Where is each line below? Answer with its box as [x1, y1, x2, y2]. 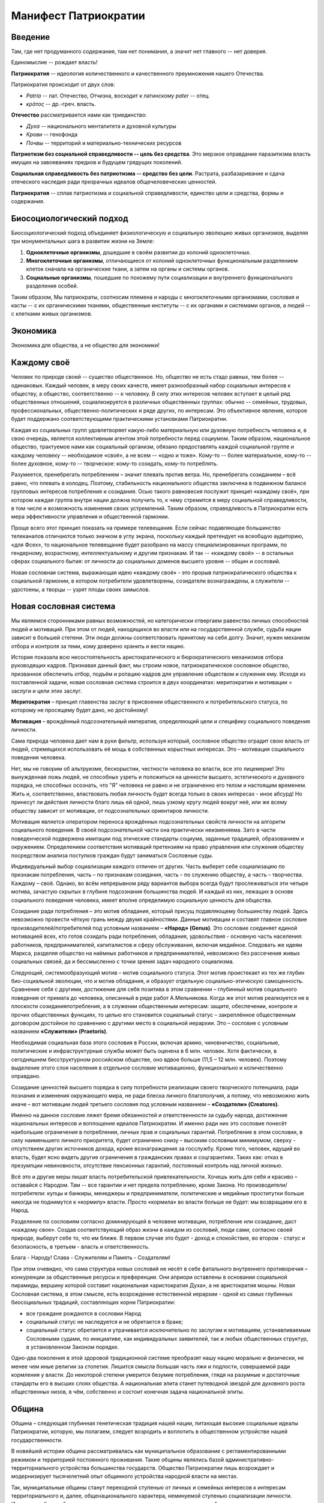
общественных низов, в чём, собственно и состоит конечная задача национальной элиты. [11, 1388, 244, 1395]
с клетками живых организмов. [11, 310, 92, 317]
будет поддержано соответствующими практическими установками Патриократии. [11, 415, 228, 423]
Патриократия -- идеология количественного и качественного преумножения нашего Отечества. [11, 70, 265, 77]
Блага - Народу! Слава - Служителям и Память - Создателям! [11, 1254, 171, 1261]
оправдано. [11, 1073, 41, 1080]
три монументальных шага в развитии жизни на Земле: [11, 237, 155, 245]
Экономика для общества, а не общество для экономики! [11, 341, 160, 349]
